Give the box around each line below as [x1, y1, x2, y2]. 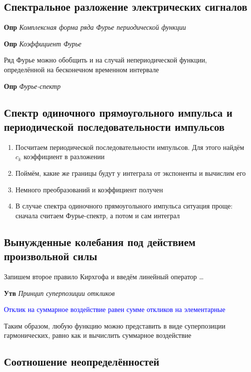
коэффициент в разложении [23, 151, 105, 162]
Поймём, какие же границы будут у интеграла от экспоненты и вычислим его [15, 167, 246, 178]
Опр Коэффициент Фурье [4, 38, 82, 48]
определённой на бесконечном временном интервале [4, 64, 159, 74]
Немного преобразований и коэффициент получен [15, 184, 163, 194]
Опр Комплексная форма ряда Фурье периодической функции [4, 22, 186, 32]
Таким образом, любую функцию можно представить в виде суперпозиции [4, 320, 226, 331]
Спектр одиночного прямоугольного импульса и [4, 104, 232, 120]
